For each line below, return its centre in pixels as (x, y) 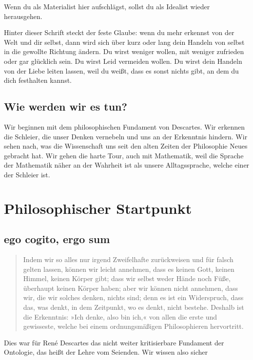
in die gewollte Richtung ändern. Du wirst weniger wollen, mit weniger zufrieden (124, 51)
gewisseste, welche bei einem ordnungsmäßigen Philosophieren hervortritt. (133, 326)
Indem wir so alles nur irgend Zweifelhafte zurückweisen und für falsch (128, 259)
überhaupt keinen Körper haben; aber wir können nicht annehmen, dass (131, 288)
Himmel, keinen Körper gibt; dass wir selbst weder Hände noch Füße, (127, 278)
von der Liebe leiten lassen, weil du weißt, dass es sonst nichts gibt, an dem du (121, 70)
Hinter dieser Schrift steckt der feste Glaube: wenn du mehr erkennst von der (119, 32)
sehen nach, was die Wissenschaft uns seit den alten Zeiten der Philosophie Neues (126, 146)
